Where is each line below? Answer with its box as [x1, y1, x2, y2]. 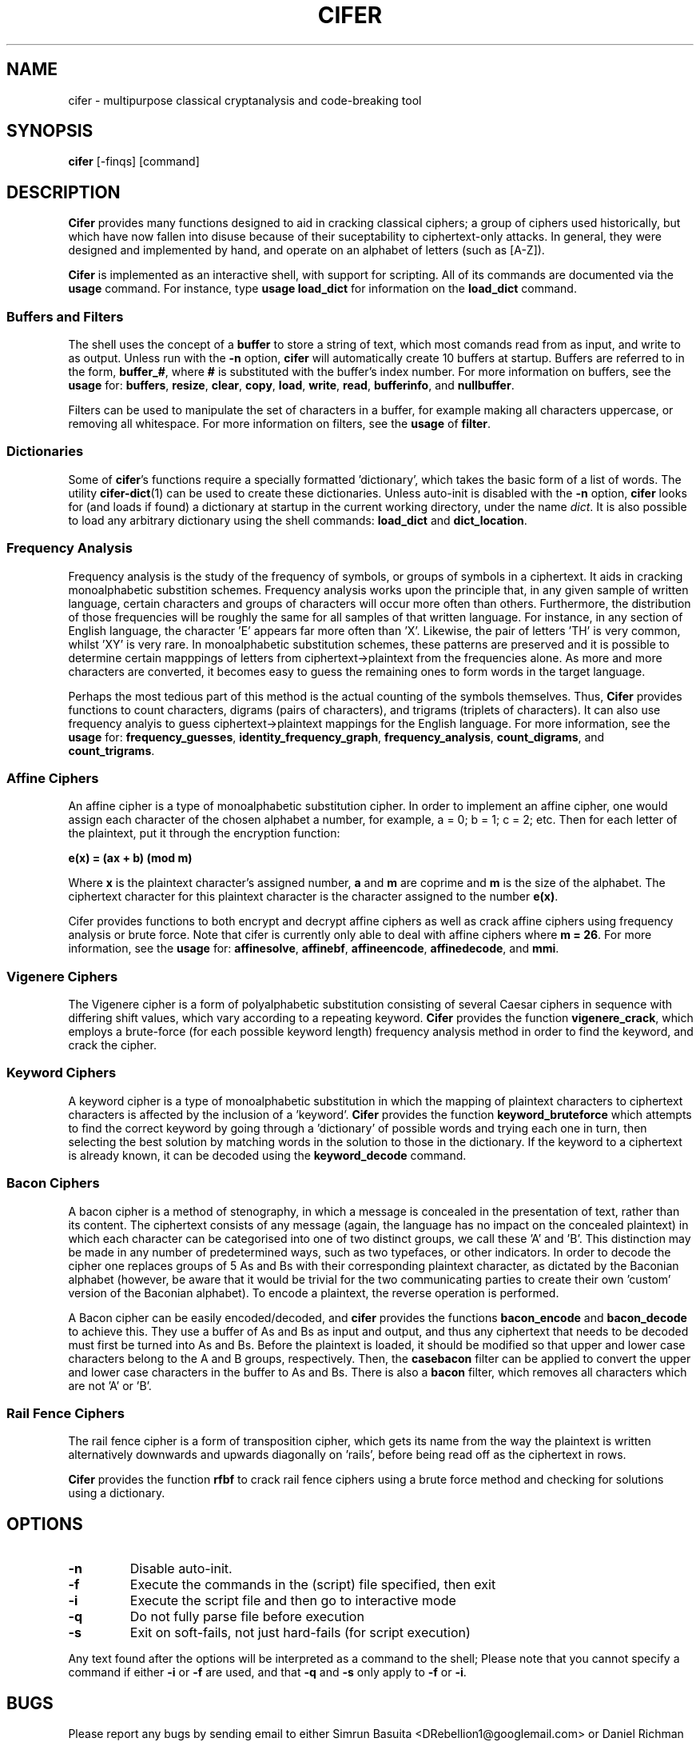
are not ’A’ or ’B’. [68, 1378, 152, 1392]
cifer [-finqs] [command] [68, 154, 200, 169]
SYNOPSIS [6, 121, 93, 142]
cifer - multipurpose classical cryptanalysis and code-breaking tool [68, 93, 422, 107]
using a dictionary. [68, 1486, 165, 1500]
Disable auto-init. [129, 1560, 233, 1577]
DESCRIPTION [6, 182, 121, 202]
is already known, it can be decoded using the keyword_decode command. [68, 1148, 467, 1162]
